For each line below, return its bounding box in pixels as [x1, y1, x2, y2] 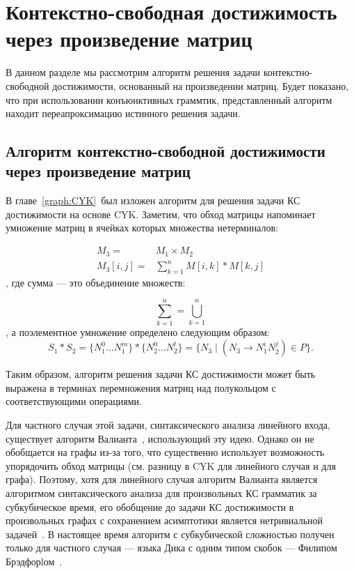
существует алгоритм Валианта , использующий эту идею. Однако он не [6, 431, 314, 445]
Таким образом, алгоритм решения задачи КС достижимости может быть [6, 367, 316, 381]
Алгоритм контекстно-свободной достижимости [6, 140, 325, 162]
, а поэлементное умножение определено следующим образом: [6, 324, 270, 339]
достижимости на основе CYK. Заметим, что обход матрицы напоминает [6, 206, 316, 221]
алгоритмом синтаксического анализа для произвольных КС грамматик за [6, 485, 317, 500]
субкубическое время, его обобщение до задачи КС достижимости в [6, 499, 294, 514]
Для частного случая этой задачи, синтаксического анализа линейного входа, [6, 417, 330, 431]
